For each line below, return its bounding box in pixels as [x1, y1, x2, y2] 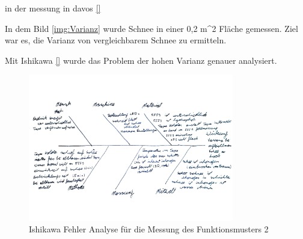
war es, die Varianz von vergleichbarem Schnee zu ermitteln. [5, 34, 227, 46]
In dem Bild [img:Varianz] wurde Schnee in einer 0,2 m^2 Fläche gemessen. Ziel [5, 22, 298, 34]
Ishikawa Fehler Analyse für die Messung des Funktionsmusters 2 [29, 223, 269, 235]
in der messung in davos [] [5, 2, 101, 14]
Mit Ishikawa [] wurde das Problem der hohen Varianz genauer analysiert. [5, 54, 277, 66]
